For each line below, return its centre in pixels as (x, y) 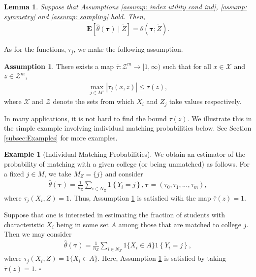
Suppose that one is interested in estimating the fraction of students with (114, 215)
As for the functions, (35, 49)
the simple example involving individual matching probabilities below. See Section (128, 128)
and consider (124, 173)
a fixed (14, 173)
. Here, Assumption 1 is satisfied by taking (162, 258)
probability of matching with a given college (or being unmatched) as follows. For (127, 163)
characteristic (24, 224)
